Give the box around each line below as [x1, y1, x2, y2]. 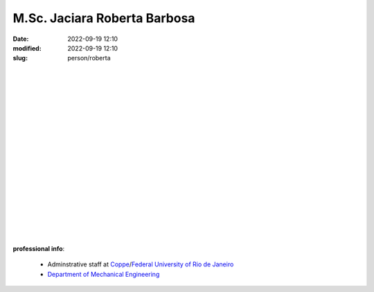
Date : [12, 35, 29, 43]
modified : [12, 44, 42, 52]
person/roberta [67, 54, 111, 62]
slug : [12, 54, 28, 62]
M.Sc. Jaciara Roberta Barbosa [12, 10, 195, 26]
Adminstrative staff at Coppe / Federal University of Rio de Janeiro [47, 260, 234, 268]
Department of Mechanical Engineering [47, 270, 160, 278]
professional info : [12, 244, 65, 252]
